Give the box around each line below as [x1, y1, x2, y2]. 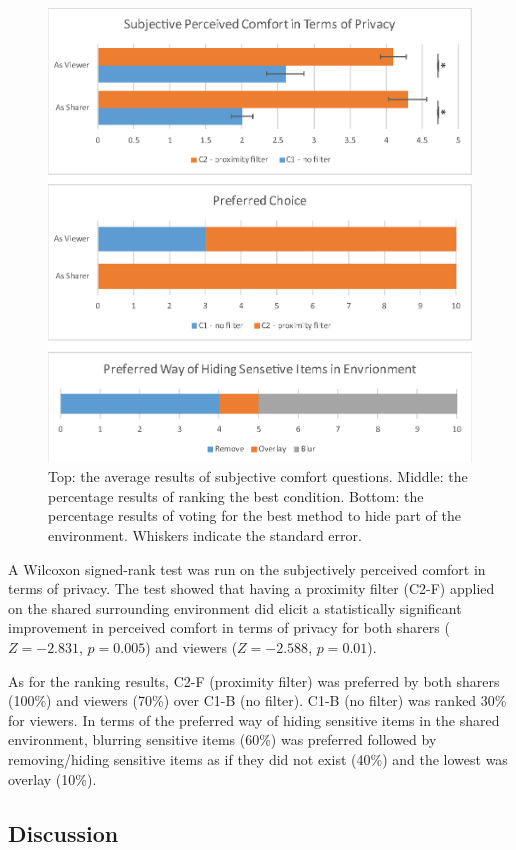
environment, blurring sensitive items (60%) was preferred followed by [8, 729, 437, 750]
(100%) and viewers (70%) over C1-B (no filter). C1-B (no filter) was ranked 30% [8, 690, 507, 711]
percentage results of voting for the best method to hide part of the [48, 505, 461, 526]
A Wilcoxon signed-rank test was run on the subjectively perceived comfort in [8, 558, 486, 579]
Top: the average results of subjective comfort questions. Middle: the [48, 466, 468, 487]
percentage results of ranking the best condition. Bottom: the [48, 485, 424, 506]
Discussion [8, 817, 119, 848]
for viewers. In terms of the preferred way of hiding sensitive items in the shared [8, 709, 500, 730]
